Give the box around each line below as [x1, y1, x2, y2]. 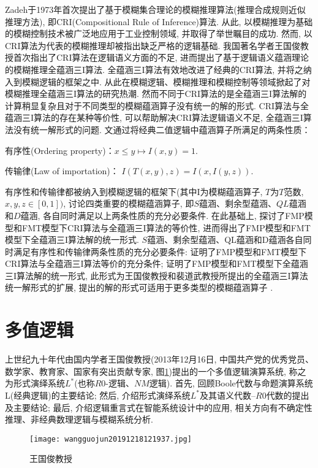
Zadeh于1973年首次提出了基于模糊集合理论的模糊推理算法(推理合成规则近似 [5, 3, 306, 15]
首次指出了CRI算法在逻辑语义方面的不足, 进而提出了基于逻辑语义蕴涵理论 [13, 51, 309, 64]
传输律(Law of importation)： [5, 164, 119, 177]
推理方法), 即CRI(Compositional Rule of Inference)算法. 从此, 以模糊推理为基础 [5, 15, 313, 28]
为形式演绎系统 [5, 377, 65, 389]
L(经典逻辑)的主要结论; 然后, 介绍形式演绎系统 [5, 388, 191, 401]
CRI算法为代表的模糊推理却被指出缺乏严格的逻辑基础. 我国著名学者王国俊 [5, 39, 301, 52]
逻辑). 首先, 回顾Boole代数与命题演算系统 [149, 377, 313, 389]
